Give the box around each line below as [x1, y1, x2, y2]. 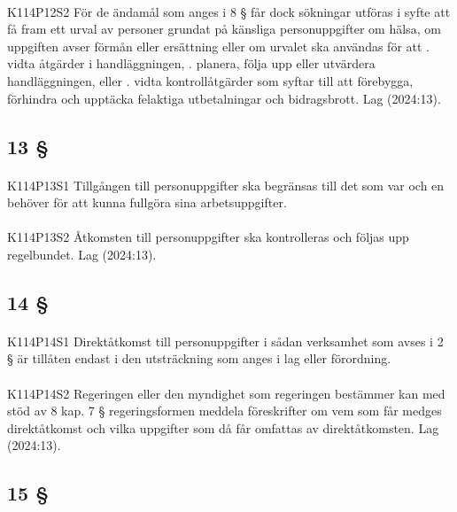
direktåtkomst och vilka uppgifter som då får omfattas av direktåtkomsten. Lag [7, 418, 439, 437]
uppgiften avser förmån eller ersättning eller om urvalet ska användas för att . [7, 36, 430, 55]
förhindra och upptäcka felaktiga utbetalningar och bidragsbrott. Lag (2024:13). [7, 89, 441, 107]
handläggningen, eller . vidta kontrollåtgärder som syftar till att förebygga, [7, 71, 414, 89]
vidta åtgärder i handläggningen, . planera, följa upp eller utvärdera [7, 54, 376, 73]
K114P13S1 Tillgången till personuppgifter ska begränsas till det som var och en [7, 175, 445, 194]
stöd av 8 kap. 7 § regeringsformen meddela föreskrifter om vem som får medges [7, 401, 442, 420]
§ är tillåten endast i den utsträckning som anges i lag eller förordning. [7, 349, 391, 368]
